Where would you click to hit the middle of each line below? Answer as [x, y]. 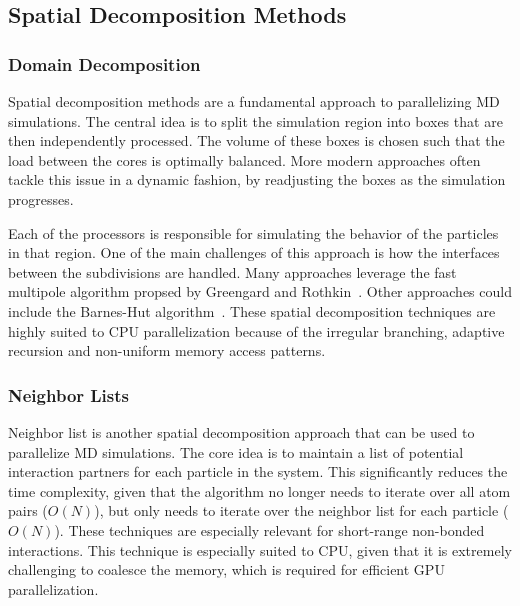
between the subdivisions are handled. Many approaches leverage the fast [232, 271]
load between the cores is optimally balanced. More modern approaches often [244, 159]
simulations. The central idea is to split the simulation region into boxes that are [255, 120]
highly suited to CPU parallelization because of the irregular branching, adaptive [256, 330]
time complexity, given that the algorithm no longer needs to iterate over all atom [259, 490]
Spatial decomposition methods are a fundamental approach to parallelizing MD [254, 101]
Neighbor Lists [69, 394]
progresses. [41, 198]
